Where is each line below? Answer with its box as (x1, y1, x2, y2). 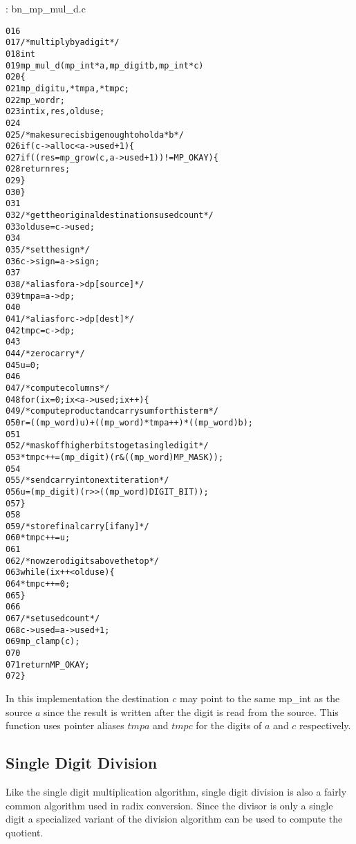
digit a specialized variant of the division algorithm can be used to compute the (6, 811, 343, 826)
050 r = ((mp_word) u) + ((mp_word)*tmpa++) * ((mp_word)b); (6, 417, 254, 428)
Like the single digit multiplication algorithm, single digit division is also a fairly (6, 784, 347, 798)
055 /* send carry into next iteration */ (6, 475, 169, 486)
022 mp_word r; (6, 95, 65, 105)
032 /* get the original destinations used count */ (6, 210, 214, 221)
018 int (6, 48, 35, 59)
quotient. (6, 825, 44, 839)
